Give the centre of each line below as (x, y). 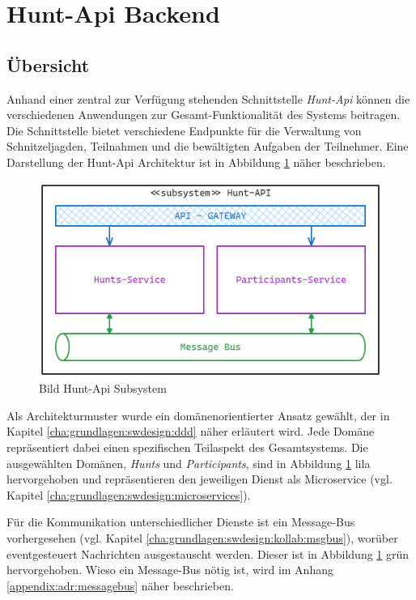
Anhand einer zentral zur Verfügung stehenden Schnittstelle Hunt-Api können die (208, 98)
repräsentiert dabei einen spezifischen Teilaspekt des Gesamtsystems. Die (187, 447)
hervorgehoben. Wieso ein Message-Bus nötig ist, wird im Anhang (170, 570)
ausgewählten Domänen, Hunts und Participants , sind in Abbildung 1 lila (189, 463)
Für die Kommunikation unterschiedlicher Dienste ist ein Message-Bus (181, 522)
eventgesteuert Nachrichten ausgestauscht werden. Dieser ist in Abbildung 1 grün (208, 553)
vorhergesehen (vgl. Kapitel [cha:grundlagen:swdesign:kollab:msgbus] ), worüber (202, 537)
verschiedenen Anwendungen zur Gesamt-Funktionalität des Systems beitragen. (204, 115)
